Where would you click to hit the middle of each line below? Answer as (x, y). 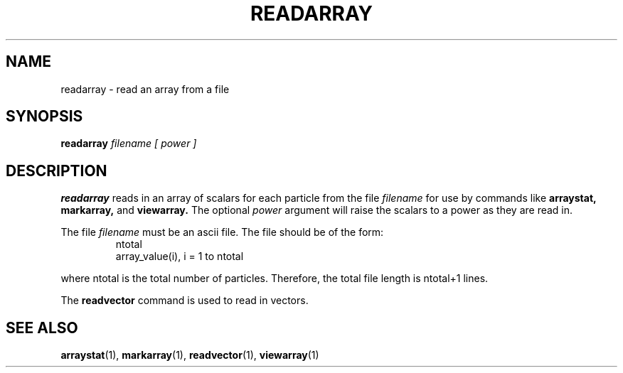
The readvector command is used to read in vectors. (185, 301)
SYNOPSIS (44, 117)
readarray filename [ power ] (129, 144)
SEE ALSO (42, 328)
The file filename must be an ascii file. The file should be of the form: (222, 232)
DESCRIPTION (57, 171)
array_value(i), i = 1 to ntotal (180, 256)
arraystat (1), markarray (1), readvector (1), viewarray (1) (190, 355)
